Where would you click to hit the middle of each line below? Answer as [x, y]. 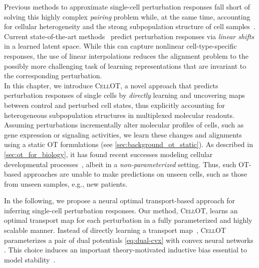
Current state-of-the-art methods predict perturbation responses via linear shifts [129, 36]
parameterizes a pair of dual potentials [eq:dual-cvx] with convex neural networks [129, 240]
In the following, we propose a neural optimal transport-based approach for [119, 200]
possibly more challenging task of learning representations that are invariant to [125, 65]
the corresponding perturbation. [53, 76]
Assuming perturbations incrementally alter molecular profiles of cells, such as [124, 125]
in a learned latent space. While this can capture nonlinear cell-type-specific [120, 46]
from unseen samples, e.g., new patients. [66, 183]
